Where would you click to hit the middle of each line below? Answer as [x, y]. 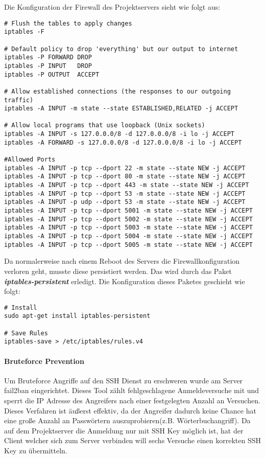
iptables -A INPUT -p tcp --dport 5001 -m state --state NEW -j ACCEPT [128, 211]
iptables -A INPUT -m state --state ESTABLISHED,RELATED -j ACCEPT [121, 109]
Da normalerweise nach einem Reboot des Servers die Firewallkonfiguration [122, 261]
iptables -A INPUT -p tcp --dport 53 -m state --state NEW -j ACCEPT [125, 193]
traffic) [19, 100]
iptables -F [24, 32]
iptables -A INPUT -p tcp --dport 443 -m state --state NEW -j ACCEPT [127, 185]
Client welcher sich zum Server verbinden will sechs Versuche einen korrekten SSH [132, 440]
